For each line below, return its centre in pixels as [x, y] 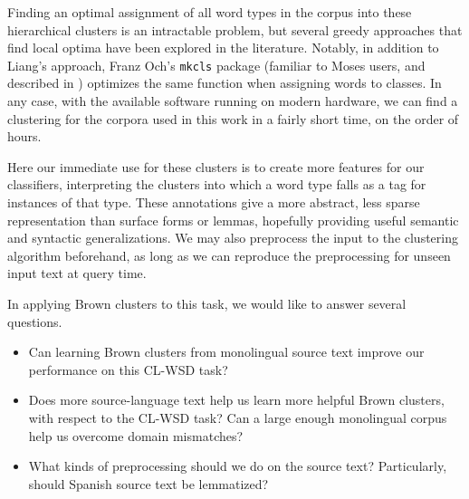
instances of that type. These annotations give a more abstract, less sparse [214, 202]
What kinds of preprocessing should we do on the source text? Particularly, [238, 466]
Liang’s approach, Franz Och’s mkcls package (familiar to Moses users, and [216, 65]
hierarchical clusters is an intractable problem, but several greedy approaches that [235, 29]
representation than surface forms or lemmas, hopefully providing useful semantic [233, 220]
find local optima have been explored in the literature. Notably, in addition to [223, 48]
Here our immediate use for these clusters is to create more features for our [216, 166]
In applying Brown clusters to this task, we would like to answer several [207, 303]
